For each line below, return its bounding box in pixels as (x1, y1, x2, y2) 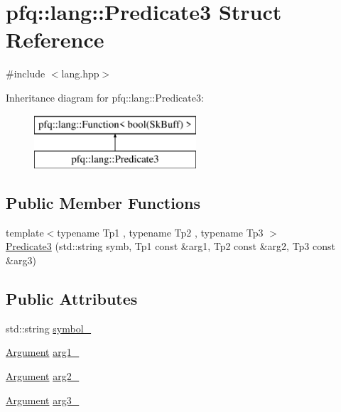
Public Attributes (6, 288, 138, 310)
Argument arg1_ (6, 345, 80, 359)
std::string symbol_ (6, 320, 92, 335)
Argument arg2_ (6, 369, 80, 384)
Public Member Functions (6, 192, 200, 214)
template (6, 224, 44, 239)
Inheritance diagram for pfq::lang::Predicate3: (6, 90, 204, 104)
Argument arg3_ (6, 392, 80, 407)
